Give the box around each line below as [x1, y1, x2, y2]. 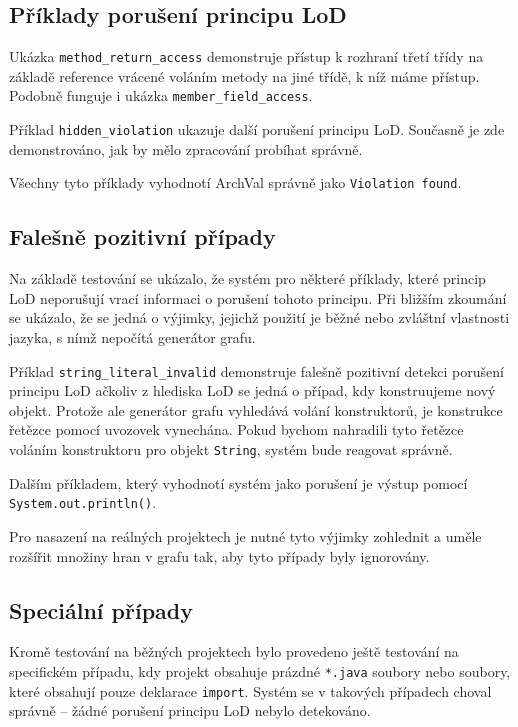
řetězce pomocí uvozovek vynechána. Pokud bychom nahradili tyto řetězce [9, 419, 464, 440]
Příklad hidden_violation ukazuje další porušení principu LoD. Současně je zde [9, 119, 505, 140]
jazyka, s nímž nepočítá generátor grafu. [9, 327, 256, 347]
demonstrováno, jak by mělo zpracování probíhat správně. [9, 138, 363, 159]
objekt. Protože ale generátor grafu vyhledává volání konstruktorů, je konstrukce [9, 399, 503, 420]
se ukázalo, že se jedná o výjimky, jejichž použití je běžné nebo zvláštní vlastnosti [9, 307, 510, 328]
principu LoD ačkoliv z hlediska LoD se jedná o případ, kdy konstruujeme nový [9, 380, 496, 401]
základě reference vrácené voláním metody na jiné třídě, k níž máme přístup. [9, 65, 480, 86]
